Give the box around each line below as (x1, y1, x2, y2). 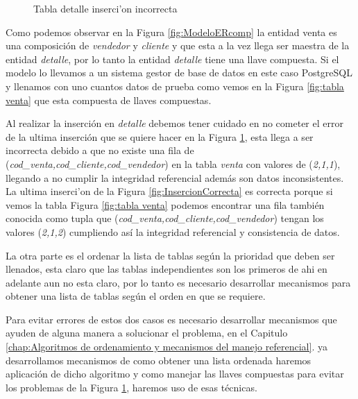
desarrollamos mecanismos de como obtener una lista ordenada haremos (6, 353, 312, 367)
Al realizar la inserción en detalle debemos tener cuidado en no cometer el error (6, 116, 343, 130)
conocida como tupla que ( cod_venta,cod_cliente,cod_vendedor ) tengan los (6, 211, 324, 226)
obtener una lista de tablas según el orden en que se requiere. (6, 289, 266, 303)
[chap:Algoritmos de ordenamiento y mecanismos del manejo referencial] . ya (6, 339, 327, 354)
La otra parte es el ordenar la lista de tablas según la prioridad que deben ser (6, 248, 335, 262)
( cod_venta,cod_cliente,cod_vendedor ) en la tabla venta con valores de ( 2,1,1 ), (6, 156, 341, 171)
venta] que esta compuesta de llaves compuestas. (6, 92, 212, 107)
